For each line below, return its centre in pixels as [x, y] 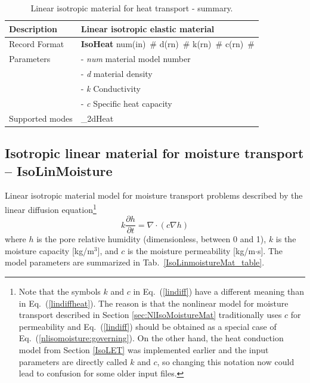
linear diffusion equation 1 [51, 208]
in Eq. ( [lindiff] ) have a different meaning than [218, 291]
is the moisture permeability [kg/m [191, 250]
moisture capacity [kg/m [49, 250]
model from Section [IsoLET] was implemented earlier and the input [144, 350]
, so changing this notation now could [226, 361]
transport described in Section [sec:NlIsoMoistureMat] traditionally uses [150, 315]
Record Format [37, 44]
